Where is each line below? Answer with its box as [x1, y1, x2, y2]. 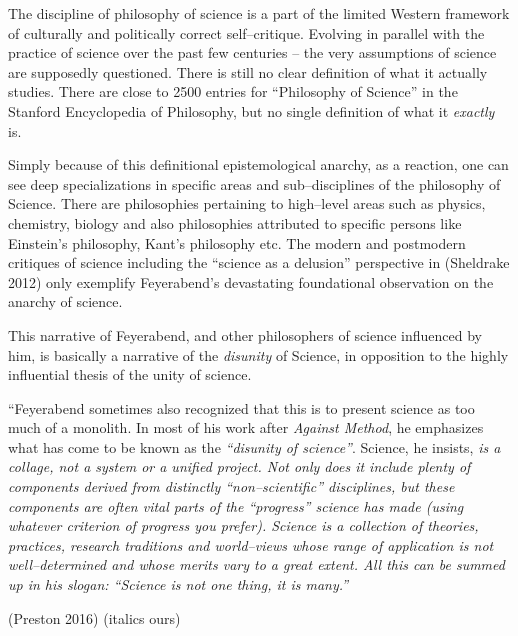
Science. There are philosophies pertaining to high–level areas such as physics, [8, 193, 486, 214]
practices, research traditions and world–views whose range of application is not [8, 534, 494, 555]
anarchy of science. [8, 291, 123, 312]
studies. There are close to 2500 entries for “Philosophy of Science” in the [8, 81, 458, 102]
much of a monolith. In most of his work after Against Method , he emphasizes [8, 417, 484, 438]
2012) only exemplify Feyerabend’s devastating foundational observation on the [8, 271, 494, 292]
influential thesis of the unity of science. [8, 364, 252, 385]
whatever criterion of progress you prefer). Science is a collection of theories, [8, 515, 479, 536]
